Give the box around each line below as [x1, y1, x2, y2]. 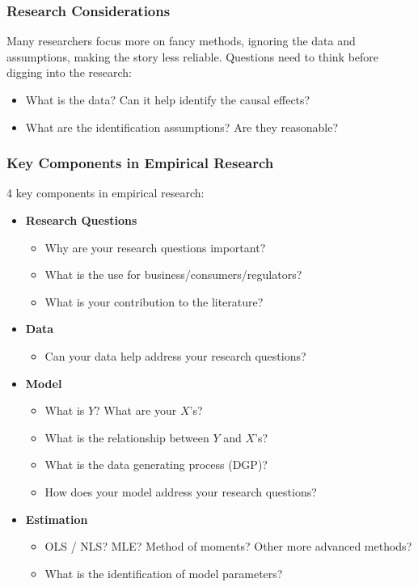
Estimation [25, 510, 88, 527]
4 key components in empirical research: [6, 184, 205, 201]
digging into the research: [6, 64, 132, 81]
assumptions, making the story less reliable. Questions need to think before [6, 48, 379, 65]
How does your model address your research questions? [44, 483, 317, 500]
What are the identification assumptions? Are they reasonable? [25, 118, 338, 135]
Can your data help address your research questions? [44, 347, 306, 364]
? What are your [95, 402, 177, 419]
